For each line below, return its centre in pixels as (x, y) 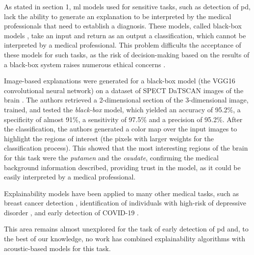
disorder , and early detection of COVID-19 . (71, 212)
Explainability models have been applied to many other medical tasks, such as (121, 193)
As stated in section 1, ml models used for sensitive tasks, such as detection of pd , (127, 6)
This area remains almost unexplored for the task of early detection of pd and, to (126, 229)
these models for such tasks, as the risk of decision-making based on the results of (127, 54)
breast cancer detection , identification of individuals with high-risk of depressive (125, 203)
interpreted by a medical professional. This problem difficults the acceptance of (123, 45)
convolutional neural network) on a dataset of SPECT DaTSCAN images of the (124, 90)
